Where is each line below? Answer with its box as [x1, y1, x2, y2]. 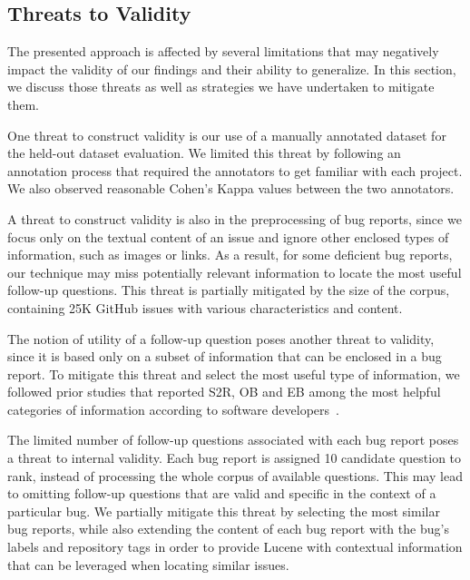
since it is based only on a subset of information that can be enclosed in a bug [7, 347, 442, 366]
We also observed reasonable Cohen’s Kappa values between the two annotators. [7, 179, 455, 198]
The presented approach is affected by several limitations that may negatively [7, 42, 439, 61]
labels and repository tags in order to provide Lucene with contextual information [7, 537, 463, 556]
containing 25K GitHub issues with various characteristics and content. [7, 298, 403, 317]
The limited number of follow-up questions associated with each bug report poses [7, 430, 459, 449]
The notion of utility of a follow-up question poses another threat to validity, [7, 329, 435, 348]
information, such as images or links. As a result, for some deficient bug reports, [7, 245, 453, 264]
